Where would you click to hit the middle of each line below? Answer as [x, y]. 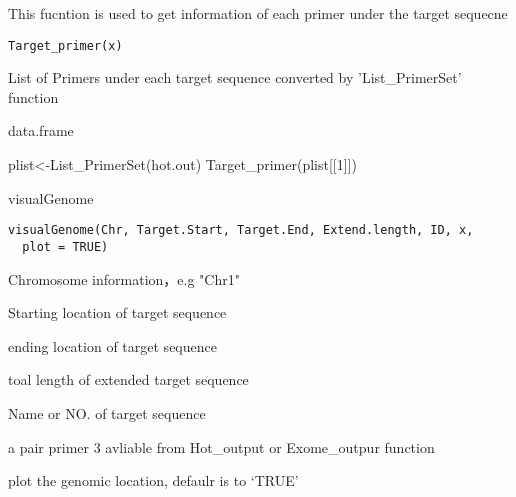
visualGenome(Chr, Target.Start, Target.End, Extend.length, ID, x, [241, 230]
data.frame [41, 130]
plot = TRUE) [65, 246]
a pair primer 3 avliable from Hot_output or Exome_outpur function [221, 446]
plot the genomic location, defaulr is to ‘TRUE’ [153, 480]
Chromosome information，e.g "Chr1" [124, 278]
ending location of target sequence [112, 345]
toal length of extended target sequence [128, 379]
